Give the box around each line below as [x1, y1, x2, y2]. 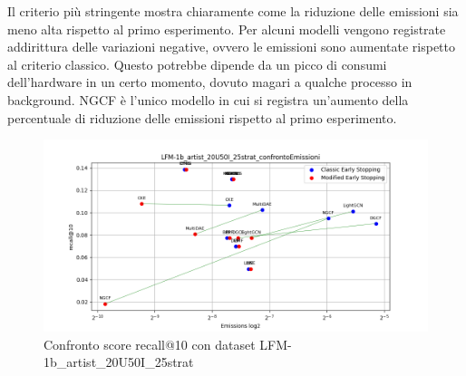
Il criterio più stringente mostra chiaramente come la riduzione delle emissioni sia [7, 2, 459, 20]
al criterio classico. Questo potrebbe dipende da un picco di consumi [7, 54, 387, 73]
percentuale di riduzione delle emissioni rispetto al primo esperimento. [7, 108, 397, 127]
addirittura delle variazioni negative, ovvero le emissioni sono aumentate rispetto [7, 37, 456, 56]
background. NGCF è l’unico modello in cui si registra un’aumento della [7, 90, 409, 109]
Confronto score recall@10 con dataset [44, 334, 256, 353]
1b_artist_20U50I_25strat [44, 352, 194, 371]
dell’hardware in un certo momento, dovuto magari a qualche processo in [7, 72, 413, 92]
